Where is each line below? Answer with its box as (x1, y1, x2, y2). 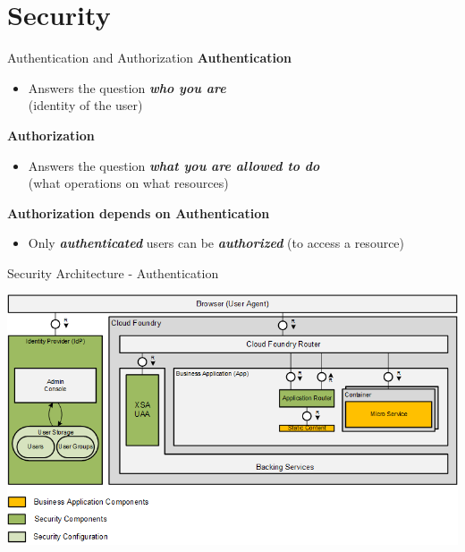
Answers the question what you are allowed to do (28, 156, 320, 174)
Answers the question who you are (28, 78, 226, 97)
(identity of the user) (28, 96, 143, 115)
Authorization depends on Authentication (7, 203, 270, 222)
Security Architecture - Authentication (7, 263, 219, 282)
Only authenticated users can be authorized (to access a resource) (28, 234, 405, 252)
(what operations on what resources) (28, 174, 229, 192)
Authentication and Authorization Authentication (7, 48, 292, 67)
